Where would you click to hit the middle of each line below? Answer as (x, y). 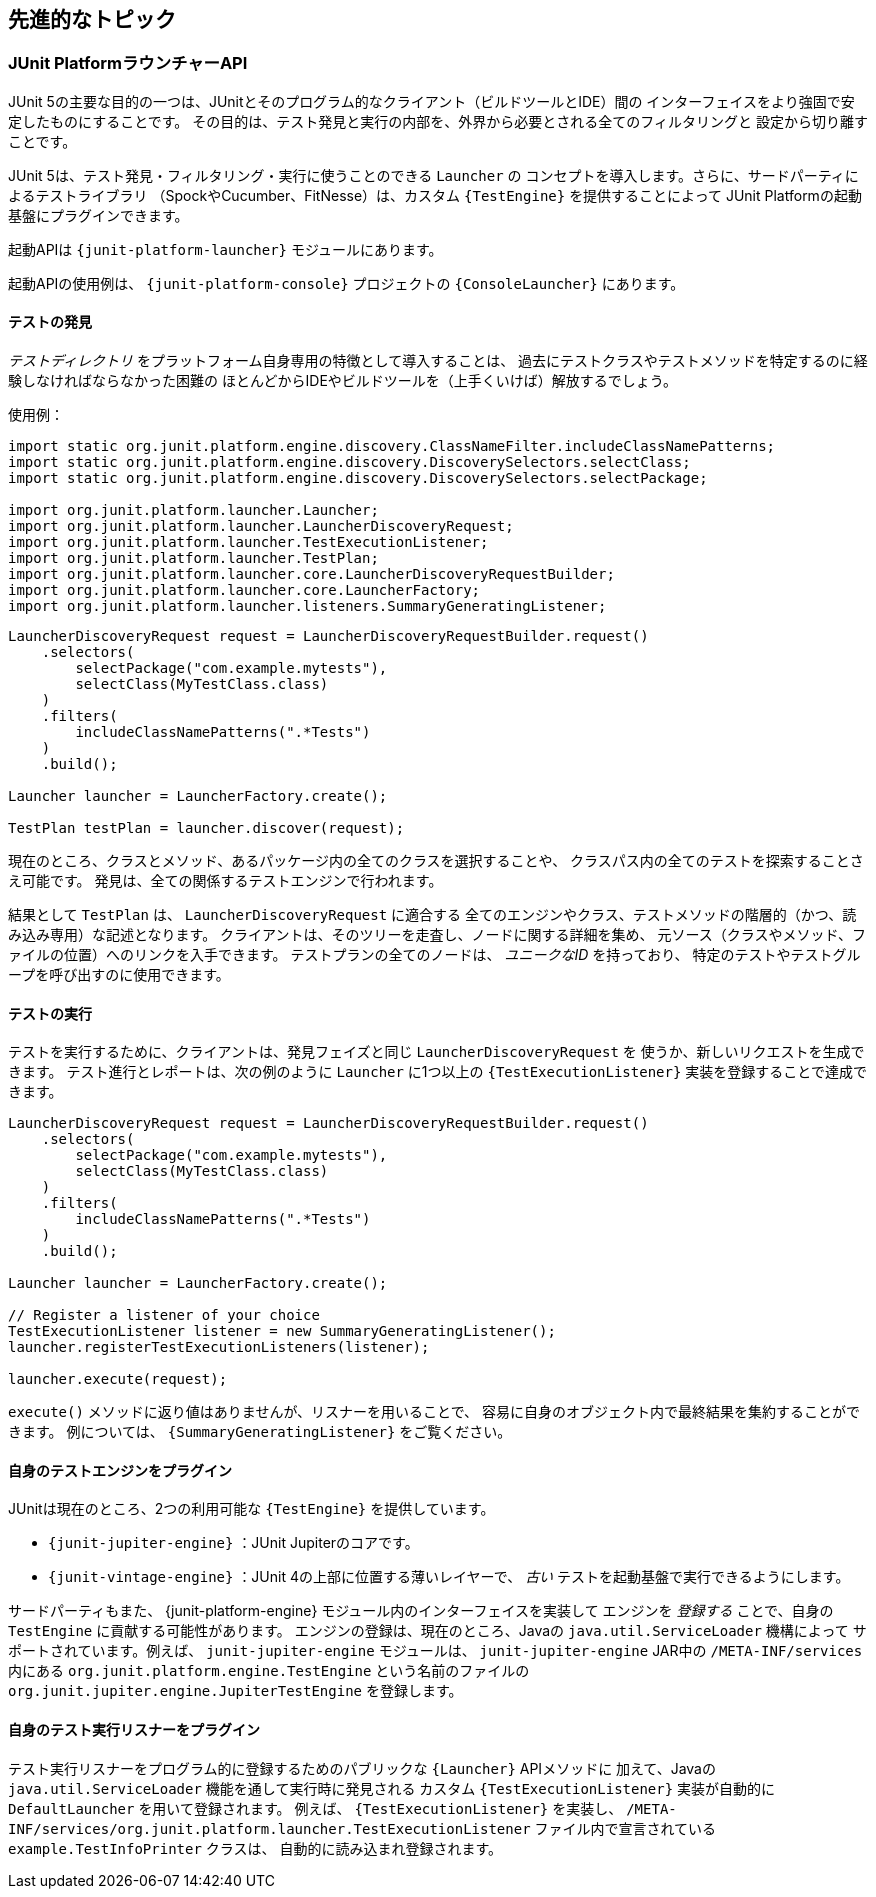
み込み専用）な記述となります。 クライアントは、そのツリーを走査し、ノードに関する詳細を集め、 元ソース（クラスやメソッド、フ (437, 935)
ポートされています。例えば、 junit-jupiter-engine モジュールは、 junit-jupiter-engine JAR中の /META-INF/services (435, 1651)
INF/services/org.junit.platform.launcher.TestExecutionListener (269, 1828)
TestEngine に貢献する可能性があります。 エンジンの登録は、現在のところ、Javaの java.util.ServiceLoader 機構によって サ (437, 1631)
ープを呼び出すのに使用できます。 (119, 975)
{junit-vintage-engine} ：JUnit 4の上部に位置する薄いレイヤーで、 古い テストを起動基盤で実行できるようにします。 (449, 1577)
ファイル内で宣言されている (625, 1828)
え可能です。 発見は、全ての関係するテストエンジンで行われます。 (225, 881)
